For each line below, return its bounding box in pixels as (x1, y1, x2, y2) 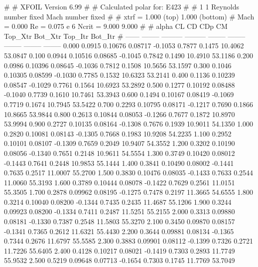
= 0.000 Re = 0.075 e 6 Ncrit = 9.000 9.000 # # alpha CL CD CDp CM (4, 21, 228, 31)
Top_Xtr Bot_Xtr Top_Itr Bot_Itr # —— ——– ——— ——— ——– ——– (4, 30, 246, 41)
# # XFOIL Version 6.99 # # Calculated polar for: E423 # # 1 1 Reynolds (4, 1, 239, 11)
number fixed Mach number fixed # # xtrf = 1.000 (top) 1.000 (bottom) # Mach (4, 11, 255, 21)
